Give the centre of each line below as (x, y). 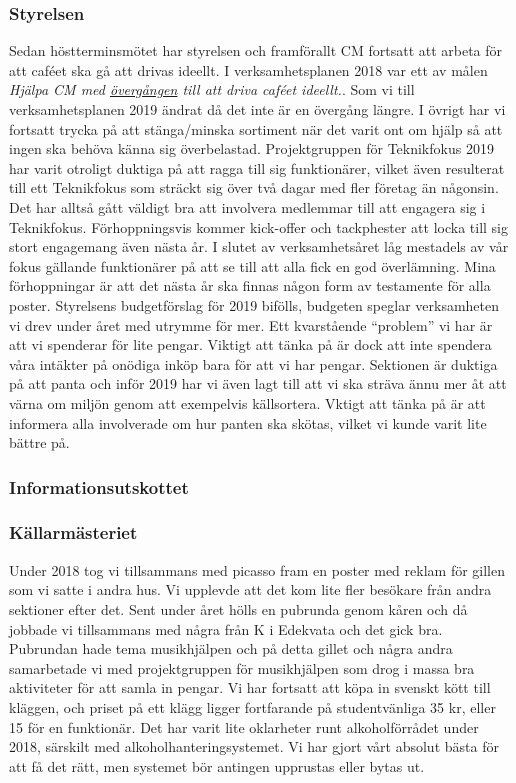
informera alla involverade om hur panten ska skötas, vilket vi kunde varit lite (248, 422)
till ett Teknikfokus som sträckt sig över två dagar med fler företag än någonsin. (254, 187)
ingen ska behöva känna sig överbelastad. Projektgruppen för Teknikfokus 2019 (251, 148)
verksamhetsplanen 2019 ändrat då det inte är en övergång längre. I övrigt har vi (257, 109)
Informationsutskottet (99, 486)
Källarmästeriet (73, 532)
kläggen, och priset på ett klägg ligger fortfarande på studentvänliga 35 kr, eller (252, 706)
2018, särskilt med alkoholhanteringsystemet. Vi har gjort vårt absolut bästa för (254, 746)
